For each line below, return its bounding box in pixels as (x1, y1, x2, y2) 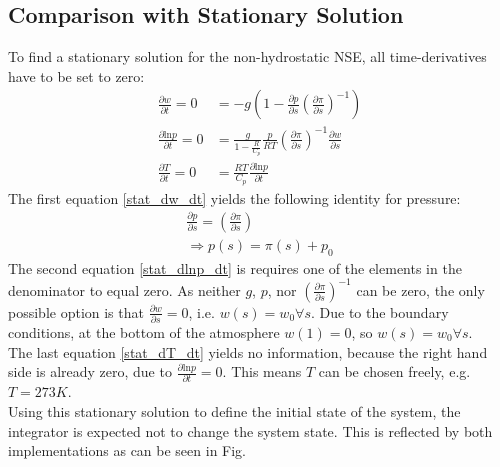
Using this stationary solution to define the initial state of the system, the (8, 401, 461, 422)
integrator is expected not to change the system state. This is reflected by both (8, 420, 493, 441)
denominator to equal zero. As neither (8, 279, 241, 300)
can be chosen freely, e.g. (318, 361, 471, 382)
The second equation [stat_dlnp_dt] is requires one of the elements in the (8, 257, 462, 278)
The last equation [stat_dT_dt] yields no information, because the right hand (8, 341, 488, 362)
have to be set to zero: (8, 65, 145, 86)
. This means (222, 361, 302, 382)
